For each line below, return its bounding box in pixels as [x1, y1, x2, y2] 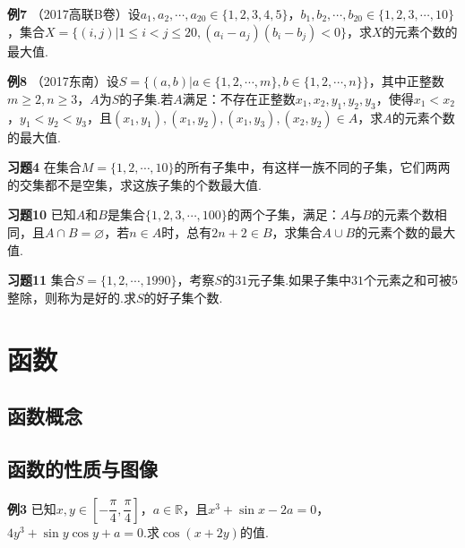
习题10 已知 [7, 205, 76, 224]
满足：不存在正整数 [182, 89, 296, 107]
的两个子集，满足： [227, 205, 340, 224]
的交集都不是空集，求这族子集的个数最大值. [7, 175, 262, 193]
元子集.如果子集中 [247, 270, 352, 289]
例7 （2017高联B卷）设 [7, 4, 141, 22]
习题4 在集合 [7, 158, 82, 176]
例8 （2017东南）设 [7, 72, 119, 90]
